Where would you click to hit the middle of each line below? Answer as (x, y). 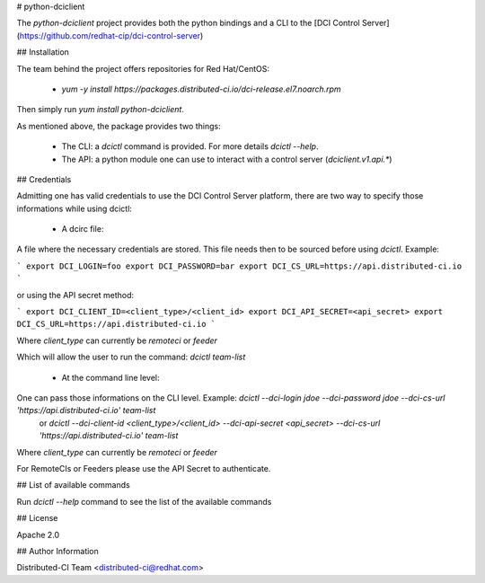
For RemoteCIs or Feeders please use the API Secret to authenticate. (144, 468)
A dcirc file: (83, 229)
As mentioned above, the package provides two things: (119, 126)
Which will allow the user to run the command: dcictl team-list (131, 357)
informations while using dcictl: (74, 208)
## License (37, 518)
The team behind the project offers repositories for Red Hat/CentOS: (143, 68)
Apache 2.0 (38, 534)
